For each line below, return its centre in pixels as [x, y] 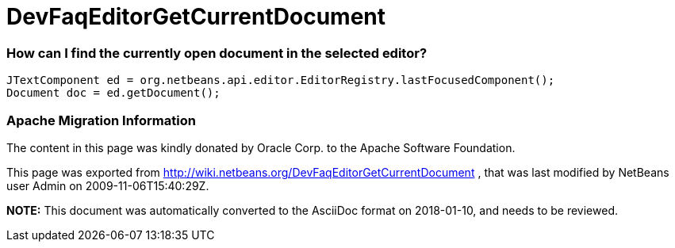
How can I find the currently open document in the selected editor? [217, 53]
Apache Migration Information [101, 120]
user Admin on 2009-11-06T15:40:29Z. [108, 185]
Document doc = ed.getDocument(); [113, 93]
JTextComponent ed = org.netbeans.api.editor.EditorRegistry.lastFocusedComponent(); [281, 80]
